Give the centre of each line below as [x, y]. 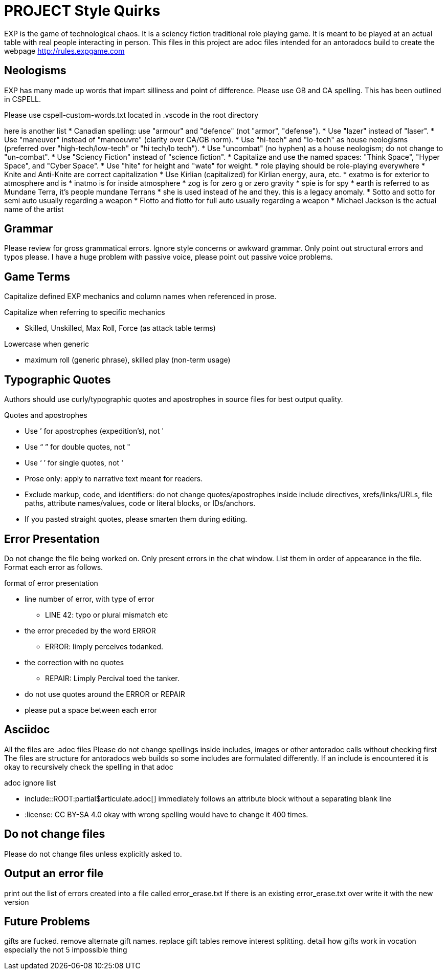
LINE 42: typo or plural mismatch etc [107, 615]
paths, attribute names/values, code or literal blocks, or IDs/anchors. [140, 503]
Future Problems [47, 921]
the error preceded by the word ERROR [90, 630]
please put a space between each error [91, 710]
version [17, 902]
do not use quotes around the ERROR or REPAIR [105, 694]
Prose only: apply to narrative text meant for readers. [114, 479]
